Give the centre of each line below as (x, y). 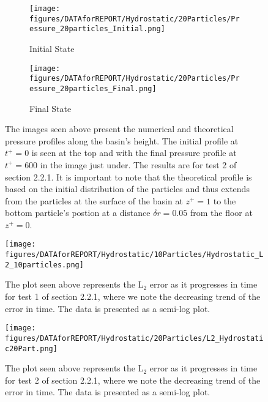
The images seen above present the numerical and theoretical (119, 129)
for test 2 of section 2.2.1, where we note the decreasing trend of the (133, 380)
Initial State (52, 48)
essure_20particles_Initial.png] (97, 29)
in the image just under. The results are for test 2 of (138, 164)
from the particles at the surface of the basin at (94, 200)
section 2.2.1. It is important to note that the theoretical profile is (128, 177)
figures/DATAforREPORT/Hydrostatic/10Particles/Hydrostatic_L (134, 255)
